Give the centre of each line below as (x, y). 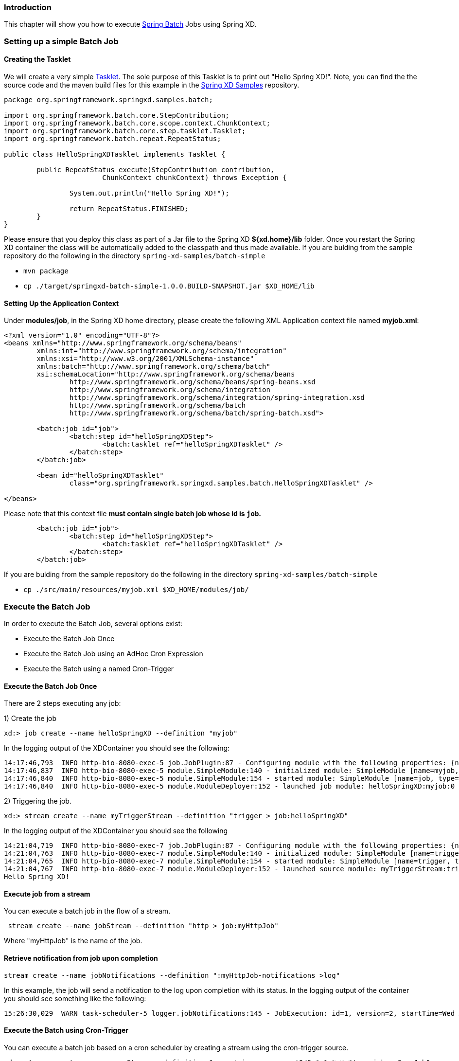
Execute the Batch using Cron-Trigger (66, 1030)
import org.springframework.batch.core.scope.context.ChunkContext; (137, 123)
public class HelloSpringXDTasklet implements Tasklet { (115, 154)
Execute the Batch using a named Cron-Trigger (99, 668)
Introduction (28, 7)
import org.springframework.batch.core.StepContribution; (117, 115)
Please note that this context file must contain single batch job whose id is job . (133, 514)
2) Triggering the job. (38, 801)
